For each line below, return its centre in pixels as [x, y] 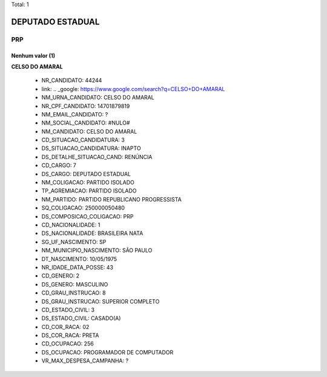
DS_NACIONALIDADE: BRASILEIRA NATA [92, 233]
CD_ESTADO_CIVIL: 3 [68, 310]
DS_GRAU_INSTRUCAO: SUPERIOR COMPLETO [101, 301]
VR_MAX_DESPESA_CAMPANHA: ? [85, 361]
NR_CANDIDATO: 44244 [72, 80]
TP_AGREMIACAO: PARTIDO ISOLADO [89, 191]
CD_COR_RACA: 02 [65, 327]
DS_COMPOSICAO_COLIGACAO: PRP [88, 216]
